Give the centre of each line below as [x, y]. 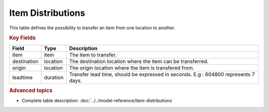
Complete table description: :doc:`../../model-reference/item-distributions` [98, 101]
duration [54, 77]
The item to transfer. [93, 55]
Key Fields [22, 38]
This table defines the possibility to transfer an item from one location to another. [92, 28]
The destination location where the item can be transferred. [139, 61]
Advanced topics [31, 90]
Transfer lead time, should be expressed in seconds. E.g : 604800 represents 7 [162, 74]
